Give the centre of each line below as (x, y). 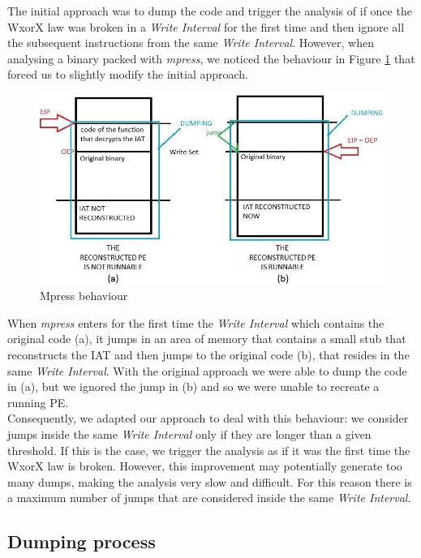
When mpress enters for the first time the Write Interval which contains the (196, 322)
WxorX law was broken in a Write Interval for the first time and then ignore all (206, 26)
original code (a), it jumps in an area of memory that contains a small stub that (207, 339)
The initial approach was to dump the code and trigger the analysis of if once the (210, 11)
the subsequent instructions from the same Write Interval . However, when (191, 43)
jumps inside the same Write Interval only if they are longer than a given (189, 434)
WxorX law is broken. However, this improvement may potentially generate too (205, 466)
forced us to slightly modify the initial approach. (128, 74)
